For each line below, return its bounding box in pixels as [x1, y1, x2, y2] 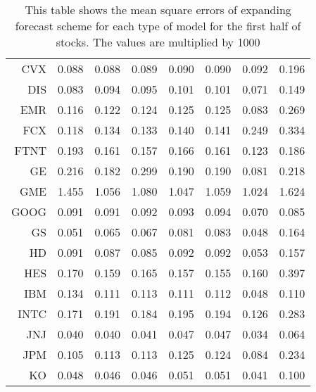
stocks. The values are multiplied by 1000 [56, 34, 260, 50]
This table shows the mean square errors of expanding [25, 1, 291, 18]
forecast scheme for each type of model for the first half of [15, 18, 301, 34]
